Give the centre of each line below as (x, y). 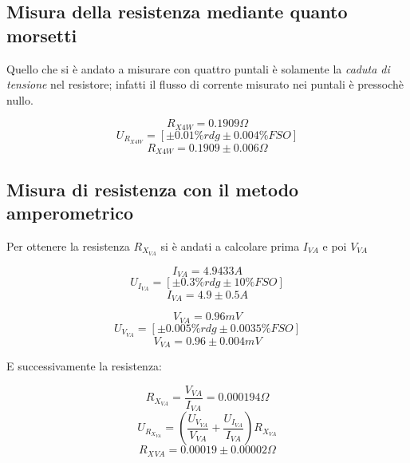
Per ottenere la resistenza (68, 245)
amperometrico (70, 212)
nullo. (20, 99)
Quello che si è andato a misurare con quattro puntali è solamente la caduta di (198, 68)
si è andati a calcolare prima (230, 245)
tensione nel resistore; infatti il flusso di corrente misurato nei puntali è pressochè (205, 84)
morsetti (42, 35)
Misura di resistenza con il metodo (153, 189)
